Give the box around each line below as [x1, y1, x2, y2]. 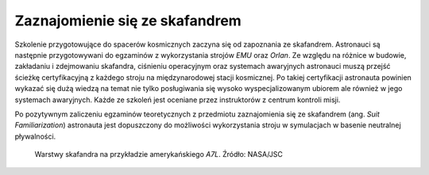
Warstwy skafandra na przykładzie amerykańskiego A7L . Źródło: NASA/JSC [34, 150, 284, 159]
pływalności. [14, 131, 56, 141]
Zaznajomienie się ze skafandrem [14, 12, 242, 29]
